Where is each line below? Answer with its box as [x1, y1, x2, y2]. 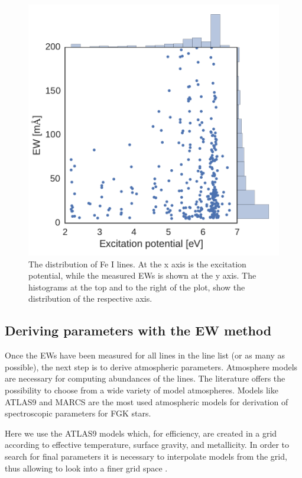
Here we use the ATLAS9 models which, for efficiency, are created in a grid [5, 427, 277, 439]
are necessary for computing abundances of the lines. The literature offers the [5, 372, 285, 385]
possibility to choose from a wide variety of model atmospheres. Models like [5, 383, 278, 396]
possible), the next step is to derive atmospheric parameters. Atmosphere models [5, 360, 298, 373]
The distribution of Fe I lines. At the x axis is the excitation [28, 257, 246, 270]
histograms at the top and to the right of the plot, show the [28, 280, 245, 293]
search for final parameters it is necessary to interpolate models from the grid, [5, 450, 287, 462]
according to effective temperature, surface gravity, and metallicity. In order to [5, 438, 290, 451]
